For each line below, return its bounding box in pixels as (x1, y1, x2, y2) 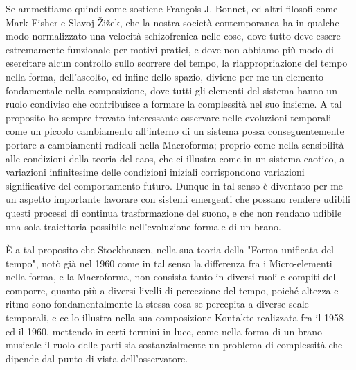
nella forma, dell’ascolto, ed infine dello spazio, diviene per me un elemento (6, 69, 324, 83)
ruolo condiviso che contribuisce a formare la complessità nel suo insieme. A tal (6, 96, 342, 111)
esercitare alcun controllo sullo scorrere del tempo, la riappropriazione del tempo (6, 56, 348, 70)
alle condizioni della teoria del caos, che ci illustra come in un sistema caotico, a (6, 151, 345, 165)
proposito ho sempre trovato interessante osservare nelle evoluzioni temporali (6, 110, 332, 124)
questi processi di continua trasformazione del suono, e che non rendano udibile (6, 205, 342, 219)
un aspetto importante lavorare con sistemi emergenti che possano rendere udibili (6, 192, 350, 206)
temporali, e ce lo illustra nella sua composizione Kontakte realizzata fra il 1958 (6, 310, 344, 325)
